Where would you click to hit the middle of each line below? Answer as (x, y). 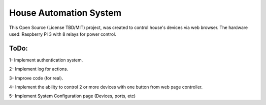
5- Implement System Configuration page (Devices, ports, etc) (72, 96)
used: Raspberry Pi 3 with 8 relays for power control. (63, 34)
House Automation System (65, 13)
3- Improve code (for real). (36, 78)
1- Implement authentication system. (46, 60)
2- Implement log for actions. (39, 69)
